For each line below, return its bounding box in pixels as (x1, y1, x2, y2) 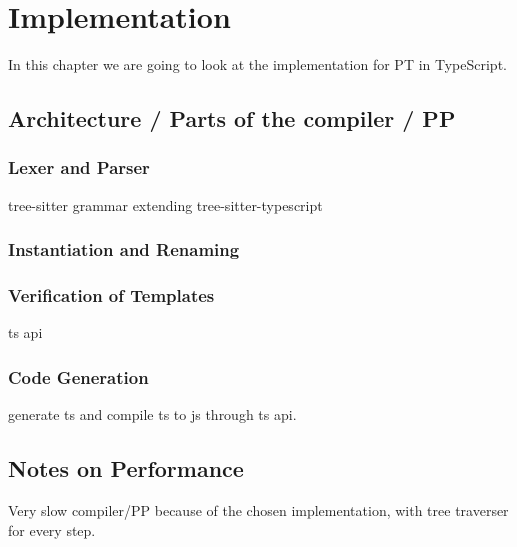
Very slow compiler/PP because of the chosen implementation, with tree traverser (8, 499, 509, 520)
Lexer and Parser (8, 155, 150, 180)
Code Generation (8, 364, 149, 389)
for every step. (8, 519, 96, 540)
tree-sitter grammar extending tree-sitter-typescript (8, 194, 323, 215)
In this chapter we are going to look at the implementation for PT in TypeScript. (8, 54, 507, 75)
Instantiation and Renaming (8, 237, 240, 262)
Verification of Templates (8, 283, 215, 308)
